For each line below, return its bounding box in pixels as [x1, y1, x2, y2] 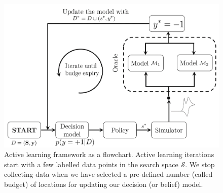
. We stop [185, 159, 215, 169]
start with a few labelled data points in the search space [4, 159, 178, 169]
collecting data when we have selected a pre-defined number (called [4, 169, 213, 179]
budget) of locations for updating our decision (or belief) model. [4, 179, 203, 189]
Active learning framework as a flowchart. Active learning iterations [4, 149, 214, 160]
